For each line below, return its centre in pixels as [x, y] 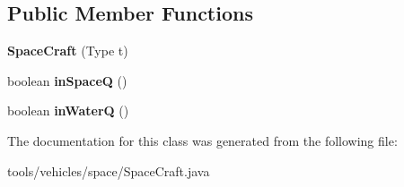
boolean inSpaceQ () [67, 80]
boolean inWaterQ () [68, 110]
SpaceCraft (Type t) [68, 51]
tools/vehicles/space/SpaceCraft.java [109, 170]
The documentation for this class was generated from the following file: [202, 140]
